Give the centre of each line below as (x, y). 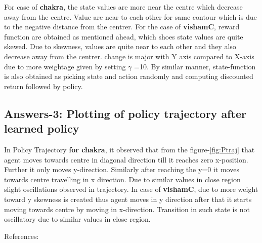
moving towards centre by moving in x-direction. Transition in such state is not (127, 209)
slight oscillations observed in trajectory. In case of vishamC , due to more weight (131, 189)
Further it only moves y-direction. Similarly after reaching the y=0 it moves (122, 169)
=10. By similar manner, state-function (195, 66)
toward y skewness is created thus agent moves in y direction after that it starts (128, 199)
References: (21, 236)
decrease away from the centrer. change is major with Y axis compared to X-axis (129, 56)
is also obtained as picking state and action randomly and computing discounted (129, 76)
